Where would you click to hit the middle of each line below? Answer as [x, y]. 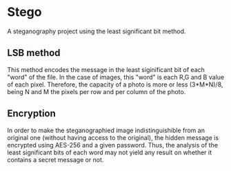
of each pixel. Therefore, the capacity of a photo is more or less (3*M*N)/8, [115, 84]
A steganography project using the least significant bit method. [97, 31]
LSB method [34, 53]
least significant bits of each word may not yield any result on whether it [110, 152]
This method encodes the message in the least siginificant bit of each [106, 69]
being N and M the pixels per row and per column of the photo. [97, 91]
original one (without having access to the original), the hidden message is [113, 137]
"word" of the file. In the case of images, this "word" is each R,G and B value [116, 77]
